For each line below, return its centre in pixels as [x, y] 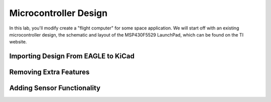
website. [18, 42]
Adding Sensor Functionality [55, 88]
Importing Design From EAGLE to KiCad [72, 56]
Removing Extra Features [49, 72]
